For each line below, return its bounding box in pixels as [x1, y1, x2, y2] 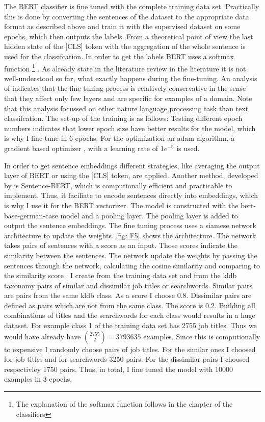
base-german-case [4, 210, 58, 220]
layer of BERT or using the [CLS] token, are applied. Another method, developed [4, 170, 258, 181]
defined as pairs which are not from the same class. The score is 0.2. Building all [4, 300, 255, 310]
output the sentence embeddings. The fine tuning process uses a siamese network [4, 220, 256, 231]
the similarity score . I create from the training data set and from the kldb [4, 270, 237, 281]
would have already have [4, 331, 81, 341]
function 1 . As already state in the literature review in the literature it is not [4, 61, 246, 73]
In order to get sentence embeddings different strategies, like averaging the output [4, 160, 260, 170]
